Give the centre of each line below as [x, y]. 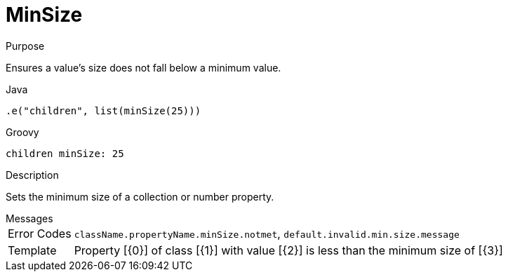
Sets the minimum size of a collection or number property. [140, 196]
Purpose [25, 46]
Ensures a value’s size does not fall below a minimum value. [143, 67]
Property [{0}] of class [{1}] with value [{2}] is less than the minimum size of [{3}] [288, 250]
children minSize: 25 [65, 153]
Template [32, 250]
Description [32, 175]
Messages [29, 218]
